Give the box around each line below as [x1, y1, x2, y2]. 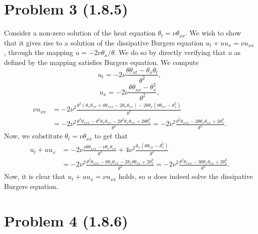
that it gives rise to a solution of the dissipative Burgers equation [4, 37, 204, 47]
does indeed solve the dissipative [154, 171, 253, 181]
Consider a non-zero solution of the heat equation [4, 27, 156, 38]
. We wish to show [185, 27, 242, 38]
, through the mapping [4, 47, 73, 57]
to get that [94, 130, 128, 141]
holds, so [118, 171, 145, 181]
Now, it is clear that [4, 171, 65, 181]
